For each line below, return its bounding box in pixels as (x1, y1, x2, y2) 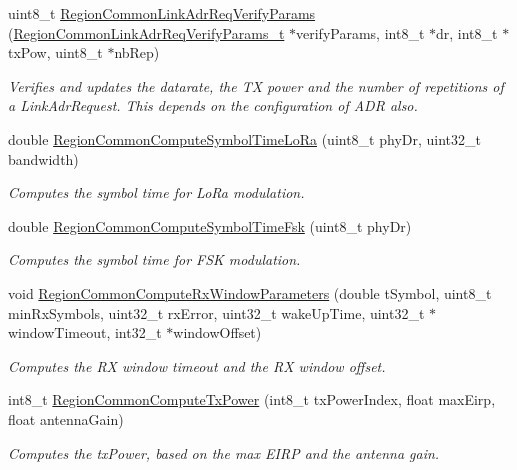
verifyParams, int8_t (296, 22, 425, 43)
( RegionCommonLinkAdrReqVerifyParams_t (8, 22, 285, 43)
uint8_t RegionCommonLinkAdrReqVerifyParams (8, 3, 316, 23)
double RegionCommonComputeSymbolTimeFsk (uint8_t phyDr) (8, 215, 412, 236)
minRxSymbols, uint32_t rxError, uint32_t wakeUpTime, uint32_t (8, 302, 425, 323)
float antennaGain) (8, 408, 124, 429)
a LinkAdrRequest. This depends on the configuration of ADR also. (8, 95, 418, 116)
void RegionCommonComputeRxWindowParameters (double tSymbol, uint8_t (8, 282, 492, 303)
